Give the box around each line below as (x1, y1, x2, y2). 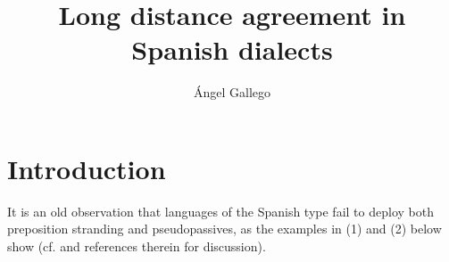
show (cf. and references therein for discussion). (7, 237, 266, 256)
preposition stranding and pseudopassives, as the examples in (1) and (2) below (7, 219, 442, 238)
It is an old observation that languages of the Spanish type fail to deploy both (7, 201, 434, 220)
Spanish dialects (131, 31, 333, 68)
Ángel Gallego (193, 83, 271, 102)
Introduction (7, 150, 166, 186)
